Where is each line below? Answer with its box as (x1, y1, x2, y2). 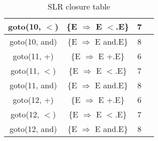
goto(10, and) (9, 36, 57, 47)
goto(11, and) (9, 79, 57, 91)
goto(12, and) (9, 123, 57, 134)
